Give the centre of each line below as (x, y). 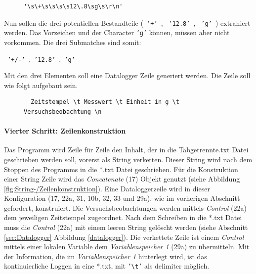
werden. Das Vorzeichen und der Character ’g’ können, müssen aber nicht (117, 32)
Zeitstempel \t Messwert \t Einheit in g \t (105, 102)
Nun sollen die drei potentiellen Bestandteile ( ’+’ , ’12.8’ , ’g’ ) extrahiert (127, 23)
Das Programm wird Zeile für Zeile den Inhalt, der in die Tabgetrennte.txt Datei (126, 150)
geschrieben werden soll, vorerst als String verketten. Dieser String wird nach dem (128, 159)
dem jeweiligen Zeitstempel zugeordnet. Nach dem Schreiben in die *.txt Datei (123, 217)
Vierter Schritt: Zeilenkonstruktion (65, 131)
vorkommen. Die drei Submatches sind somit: (73, 42)
